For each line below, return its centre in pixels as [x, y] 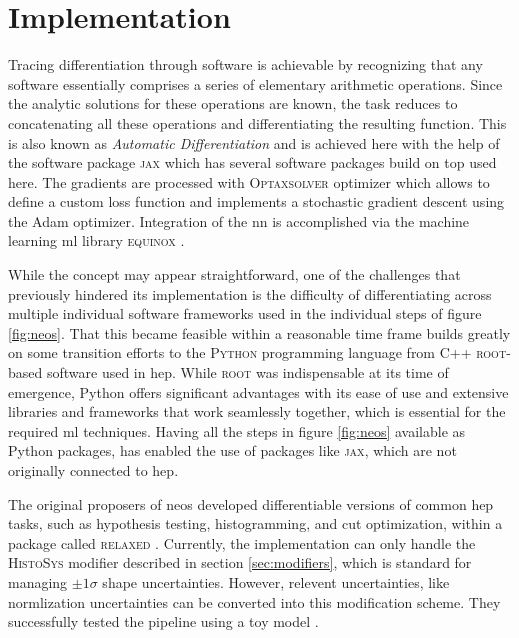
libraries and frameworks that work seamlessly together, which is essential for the [257, 411]
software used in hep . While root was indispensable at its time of [247, 372]
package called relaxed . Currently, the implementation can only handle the [242, 542]
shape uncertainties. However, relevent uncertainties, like [276, 581]
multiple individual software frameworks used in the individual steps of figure [245, 313]
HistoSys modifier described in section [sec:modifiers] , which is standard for [240, 562]
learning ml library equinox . [96, 240]
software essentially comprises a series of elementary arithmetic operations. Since [255, 83]
